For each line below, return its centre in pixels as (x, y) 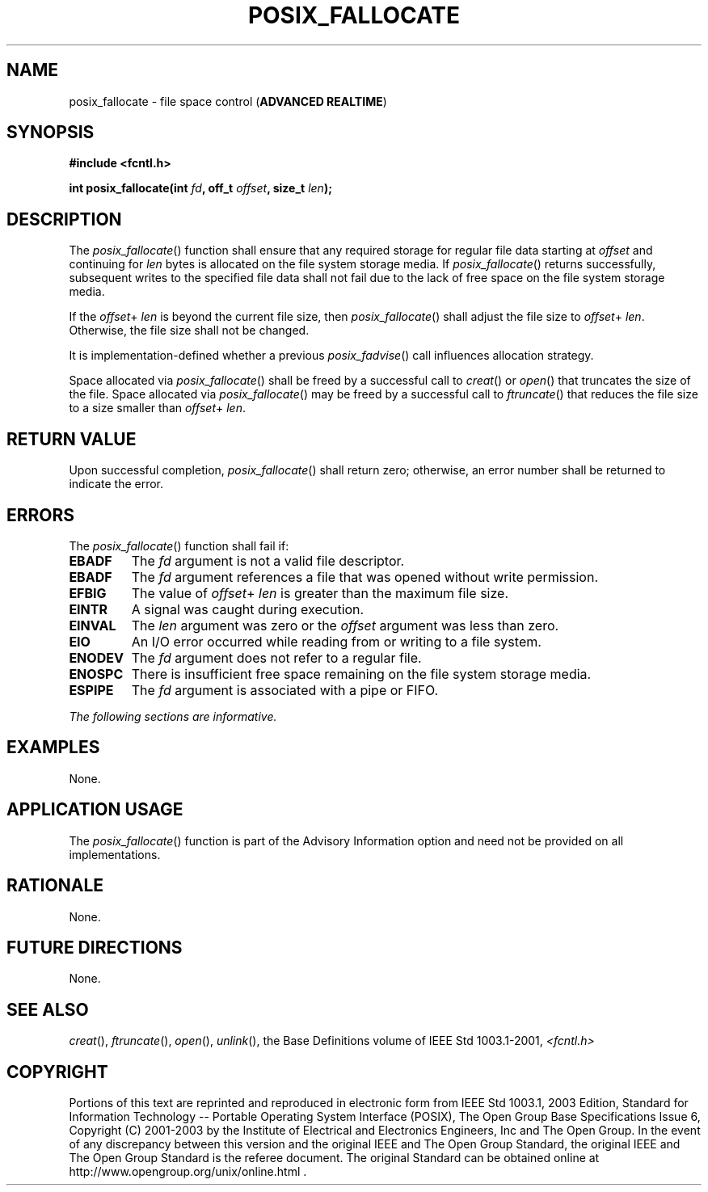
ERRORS (41, 515)
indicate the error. (116, 484)
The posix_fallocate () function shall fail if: (179, 545)
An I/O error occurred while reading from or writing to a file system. (336, 641)
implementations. (115, 854)
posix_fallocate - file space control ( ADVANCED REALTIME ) (228, 101)
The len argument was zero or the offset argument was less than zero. (345, 625)
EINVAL (93, 625)
